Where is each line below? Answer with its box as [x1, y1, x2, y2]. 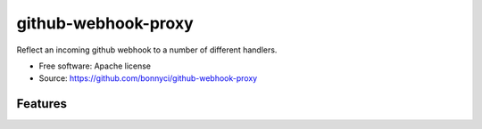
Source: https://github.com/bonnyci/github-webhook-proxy [38, 73, 258, 84]
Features [16, 96, 67, 111]
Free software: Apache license [38, 60, 152, 71]
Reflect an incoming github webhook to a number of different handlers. [16, 44, 278, 55]
